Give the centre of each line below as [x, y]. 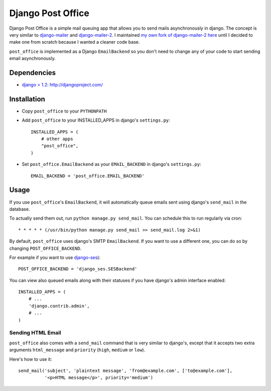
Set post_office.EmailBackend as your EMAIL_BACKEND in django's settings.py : [111, 164]
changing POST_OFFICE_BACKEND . [45, 248]
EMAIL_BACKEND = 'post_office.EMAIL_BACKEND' [88, 176]
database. [20, 209]
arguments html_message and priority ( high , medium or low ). [77, 350]
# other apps [57, 139]
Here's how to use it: [31, 359]
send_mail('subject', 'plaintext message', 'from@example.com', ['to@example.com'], [125, 370]
